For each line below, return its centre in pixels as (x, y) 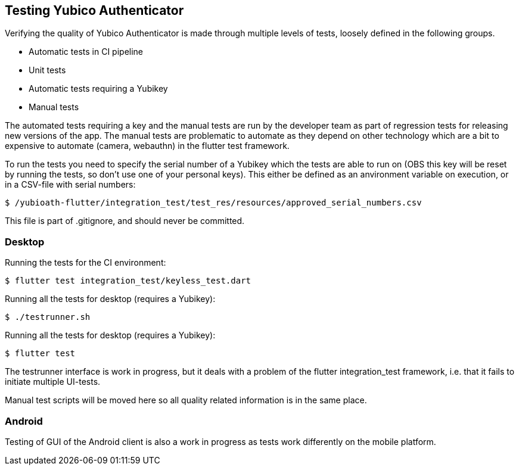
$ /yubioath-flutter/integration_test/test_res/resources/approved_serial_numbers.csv (213, 203)
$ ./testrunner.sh (48, 317)
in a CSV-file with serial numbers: (70, 185)
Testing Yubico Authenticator (94, 10)
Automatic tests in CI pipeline (86, 52)
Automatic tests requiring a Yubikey (98, 89)
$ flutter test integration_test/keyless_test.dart (128, 281)
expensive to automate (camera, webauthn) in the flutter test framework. (147, 146)
